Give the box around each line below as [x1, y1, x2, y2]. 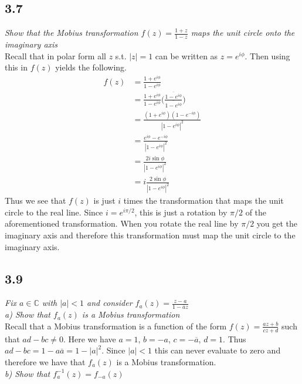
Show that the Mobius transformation [5, 26, 138, 39]
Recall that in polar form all [5, 49, 106, 62]
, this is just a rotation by [134, 206, 228, 218]
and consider [87, 297, 133, 309]
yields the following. [55, 61, 127, 73]
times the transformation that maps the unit [123, 194, 284, 207]
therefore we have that [5, 355, 86, 368]
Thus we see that [5, 194, 66, 207]
